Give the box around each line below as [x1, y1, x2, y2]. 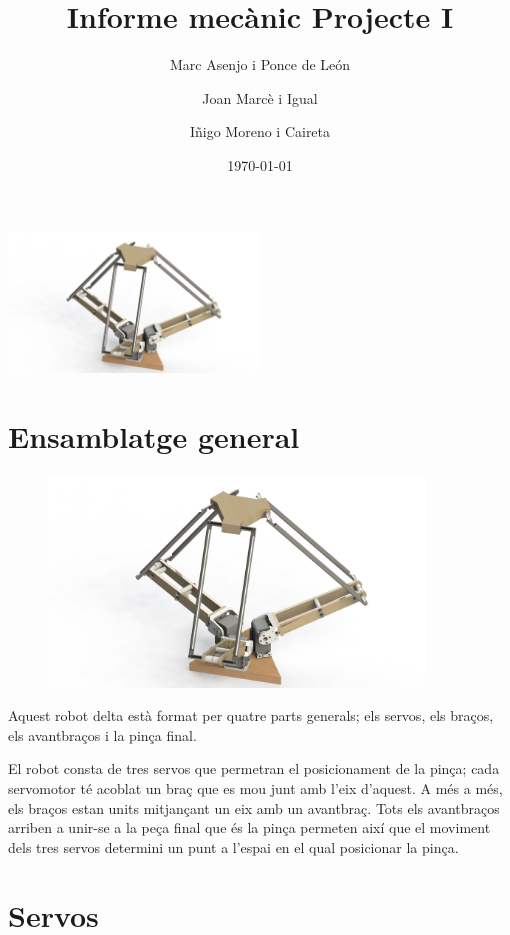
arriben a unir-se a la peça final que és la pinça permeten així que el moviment [8, 817, 491, 838]
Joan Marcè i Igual [202, 87, 318, 108]
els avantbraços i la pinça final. [8, 724, 197, 745]
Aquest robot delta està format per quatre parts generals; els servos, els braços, [8, 705, 494, 726]
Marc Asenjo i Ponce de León [169, 54, 351, 75]
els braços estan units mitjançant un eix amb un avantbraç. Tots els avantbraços [8, 797, 500, 818]
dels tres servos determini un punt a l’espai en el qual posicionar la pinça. [8, 836, 459, 857]
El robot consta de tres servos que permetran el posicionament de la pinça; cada [8, 758, 500, 779]
